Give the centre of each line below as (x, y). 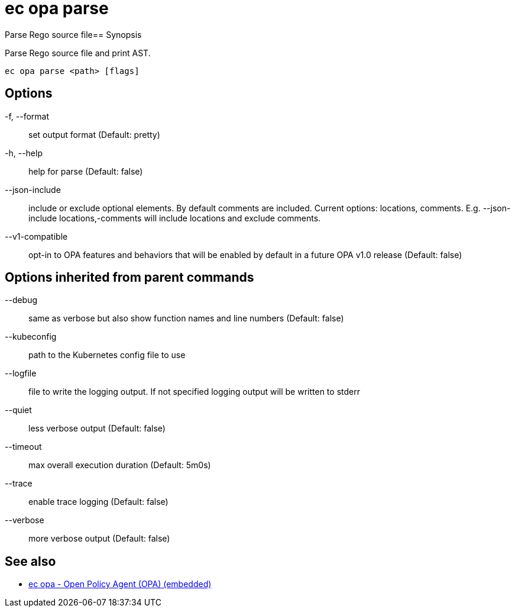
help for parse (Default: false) (86, 171)
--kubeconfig (31, 337)
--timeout (23, 447)
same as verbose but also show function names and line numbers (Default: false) (186, 318)
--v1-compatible (36, 236)
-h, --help (24, 153)
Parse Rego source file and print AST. (78, 53)
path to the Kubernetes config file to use (107, 355)
